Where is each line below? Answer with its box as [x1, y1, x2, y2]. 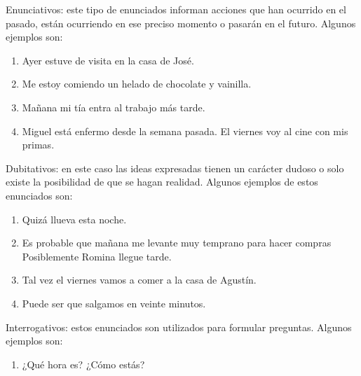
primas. [22, 137, 55, 152]
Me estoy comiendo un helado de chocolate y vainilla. [22, 76, 252, 91]
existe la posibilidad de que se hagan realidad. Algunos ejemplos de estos [6, 174, 318, 189]
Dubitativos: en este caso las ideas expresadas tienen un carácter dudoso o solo [6, 160, 344, 175]
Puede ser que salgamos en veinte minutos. [22, 295, 206, 310]
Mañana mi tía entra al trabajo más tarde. [22, 99, 205, 114]
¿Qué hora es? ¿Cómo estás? [22, 356, 145, 371]
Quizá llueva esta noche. [22, 211, 127, 226]
